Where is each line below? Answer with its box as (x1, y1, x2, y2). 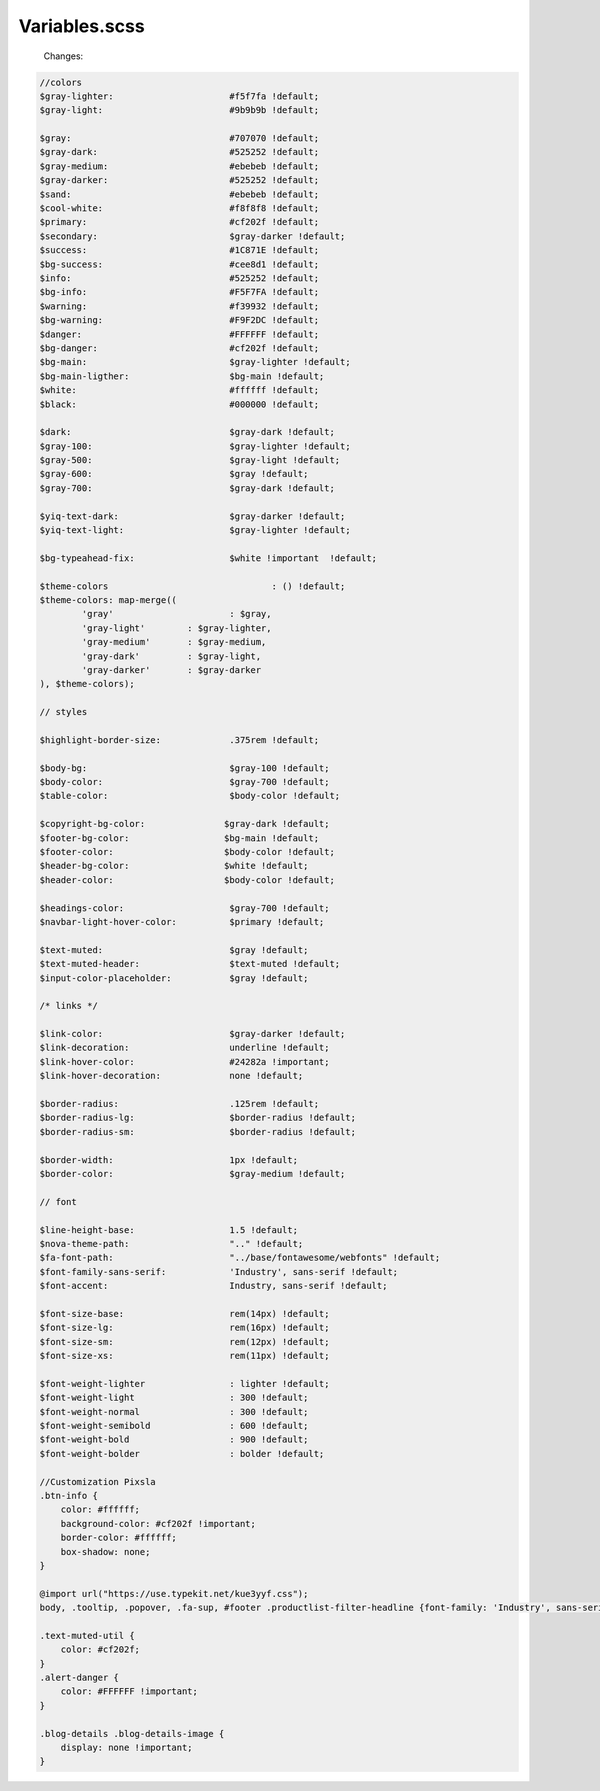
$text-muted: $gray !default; (39, 944, 309, 955)
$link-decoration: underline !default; (39, 1042, 330, 1054)
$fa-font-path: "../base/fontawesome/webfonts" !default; (39, 1252, 441, 1264)
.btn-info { (39, 1490, 99, 1501)
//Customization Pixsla (39, 1476, 157, 1487)
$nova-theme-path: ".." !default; (39, 1238, 304, 1249)
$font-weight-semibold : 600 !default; (39, 1420, 309, 1432)
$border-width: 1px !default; (39, 1154, 299, 1165)
